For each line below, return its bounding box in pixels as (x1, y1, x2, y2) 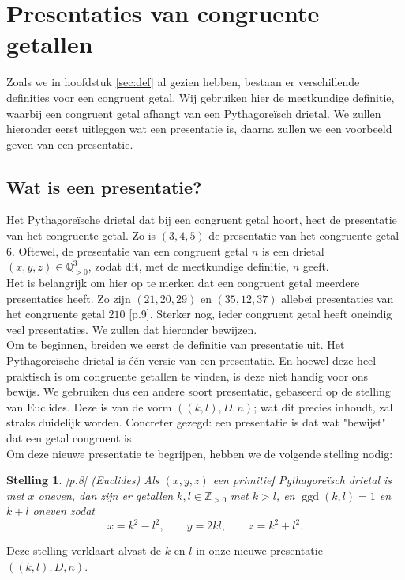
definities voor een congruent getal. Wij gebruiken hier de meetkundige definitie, (6, 89, 395, 105)
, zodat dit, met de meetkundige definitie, (88, 258, 289, 275)
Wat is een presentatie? (6, 174, 202, 199)
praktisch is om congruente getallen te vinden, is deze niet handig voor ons (6, 367, 369, 384)
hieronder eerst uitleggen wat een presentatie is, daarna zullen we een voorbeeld (6, 120, 392, 137)
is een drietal (261, 242, 324, 259)
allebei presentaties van (281, 290, 394, 306)
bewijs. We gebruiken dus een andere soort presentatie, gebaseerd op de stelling (6, 383, 391, 400)
